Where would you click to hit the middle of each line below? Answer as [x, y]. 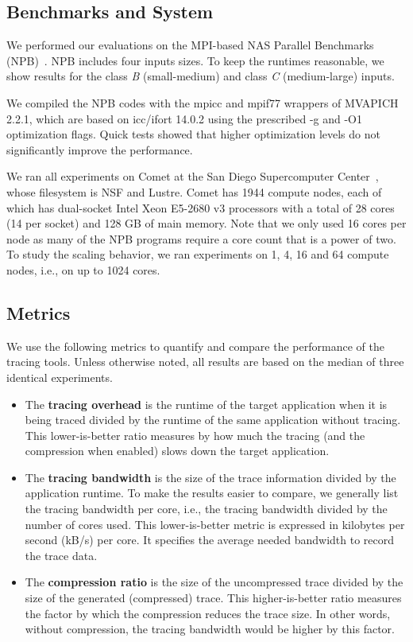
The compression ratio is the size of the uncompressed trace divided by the [214, 582]
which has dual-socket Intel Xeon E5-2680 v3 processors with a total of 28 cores [201, 207]
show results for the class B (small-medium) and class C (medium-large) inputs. [201, 76]
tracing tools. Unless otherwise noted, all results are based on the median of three [205, 362]
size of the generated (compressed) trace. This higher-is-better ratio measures [213, 598]
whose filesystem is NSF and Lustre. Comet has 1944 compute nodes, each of [194, 191]
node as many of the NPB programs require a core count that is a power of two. [201, 238]
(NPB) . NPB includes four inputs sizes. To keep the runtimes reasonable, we [195, 60]
